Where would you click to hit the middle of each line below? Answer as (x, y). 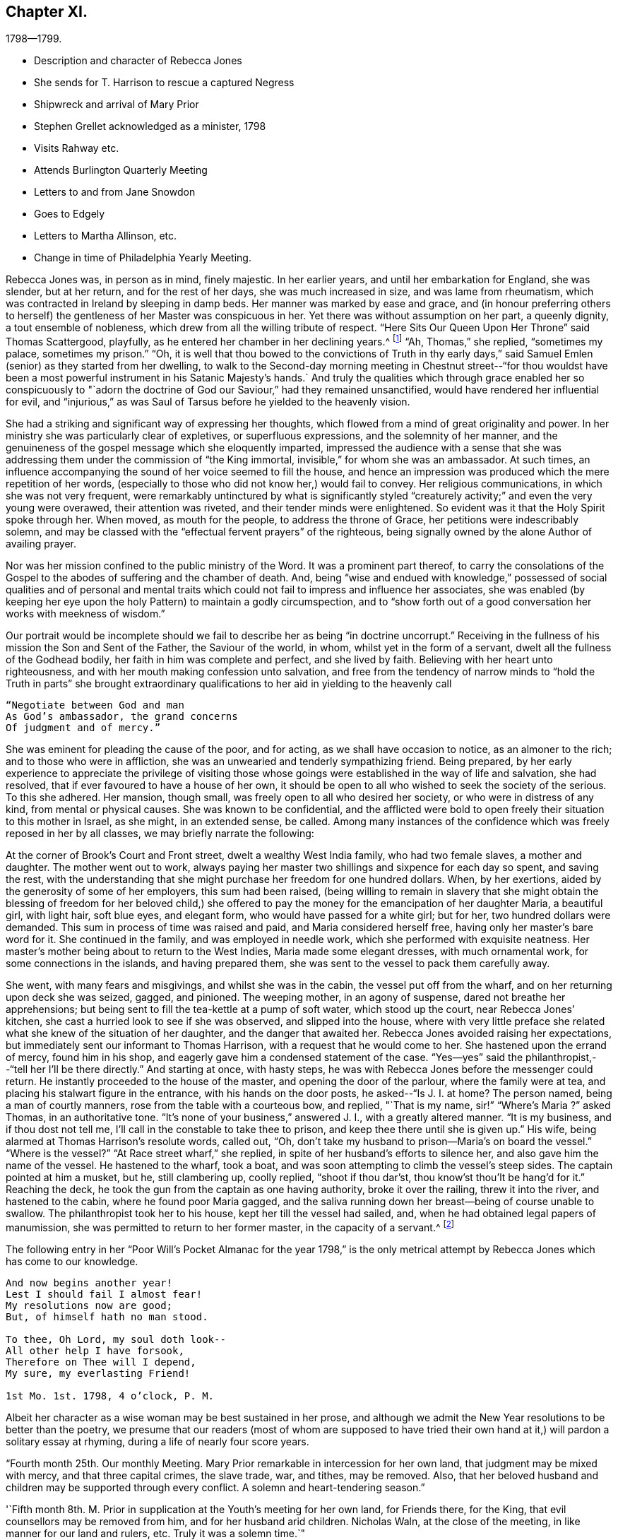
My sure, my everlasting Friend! (98, 1373)
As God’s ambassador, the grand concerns (122, 717)
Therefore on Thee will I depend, (101, 1362)
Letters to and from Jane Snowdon (115, 192)
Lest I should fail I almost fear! (104, 1294)
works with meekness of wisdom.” (85, 614)
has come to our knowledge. (72, 1261)
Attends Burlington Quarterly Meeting (121, 170)
